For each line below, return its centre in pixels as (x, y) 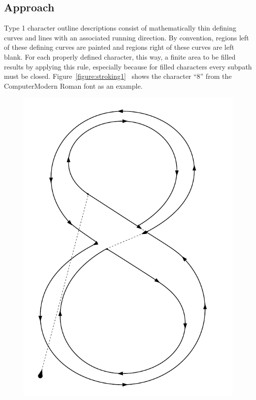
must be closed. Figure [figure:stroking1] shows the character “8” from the (118, 76)
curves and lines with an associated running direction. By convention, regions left (127, 37)
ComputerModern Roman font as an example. (73, 85)
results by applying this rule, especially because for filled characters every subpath (128, 66)
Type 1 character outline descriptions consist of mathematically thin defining (120, 28)
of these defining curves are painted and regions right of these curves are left (119, 47)
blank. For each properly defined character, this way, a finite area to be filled (120, 56)
